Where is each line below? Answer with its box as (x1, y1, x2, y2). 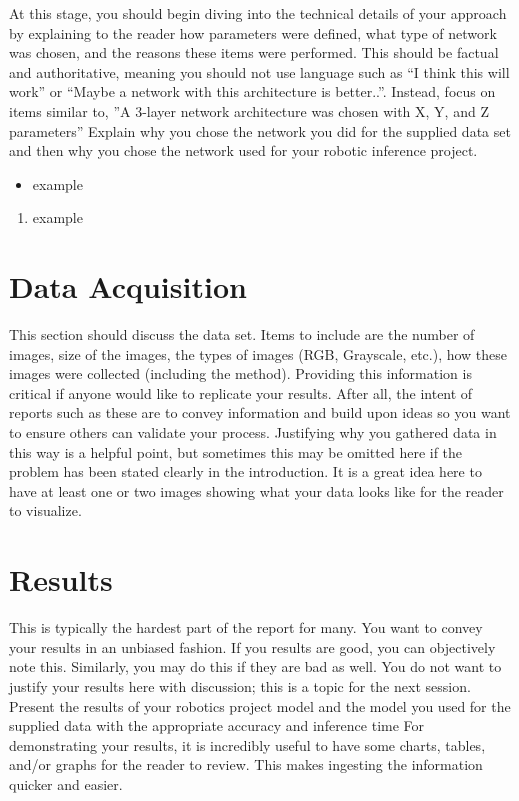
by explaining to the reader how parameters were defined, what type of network (9, 22, 497, 43)
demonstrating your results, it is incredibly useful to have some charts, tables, (9, 734, 486, 755)
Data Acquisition (9, 266, 247, 307)
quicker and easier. (9, 773, 123, 794)
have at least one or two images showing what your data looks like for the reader (9, 480, 504, 501)
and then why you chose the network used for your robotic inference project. (9, 140, 478, 161)
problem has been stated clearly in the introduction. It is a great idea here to (9, 461, 482, 482)
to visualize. (9, 500, 82, 521)
